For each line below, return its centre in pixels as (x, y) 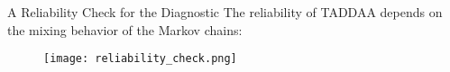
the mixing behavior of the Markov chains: (125, 29)
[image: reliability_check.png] (140, 59)
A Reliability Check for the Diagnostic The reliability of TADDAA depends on (225, 12)
